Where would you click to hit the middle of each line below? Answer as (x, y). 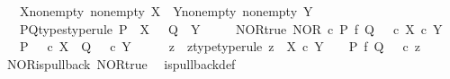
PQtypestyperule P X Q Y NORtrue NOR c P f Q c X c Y (231, 28)
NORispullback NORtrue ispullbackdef (121, 63)
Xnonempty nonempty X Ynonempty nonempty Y (166, 11)
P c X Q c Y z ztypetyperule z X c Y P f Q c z (220, 46)
